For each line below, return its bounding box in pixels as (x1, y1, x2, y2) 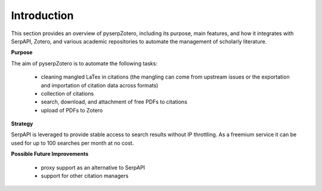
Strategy (11, 120, 33, 127)
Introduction (11, 9, 74, 22)
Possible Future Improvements (11, 151, 89, 158)
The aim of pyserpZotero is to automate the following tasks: (11, 60, 158, 67)
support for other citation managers (41, 173, 129, 180)
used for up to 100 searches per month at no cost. (11, 139, 134, 146)
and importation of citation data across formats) (41, 82, 159, 89)
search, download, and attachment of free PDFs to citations (41, 98, 188, 105)
